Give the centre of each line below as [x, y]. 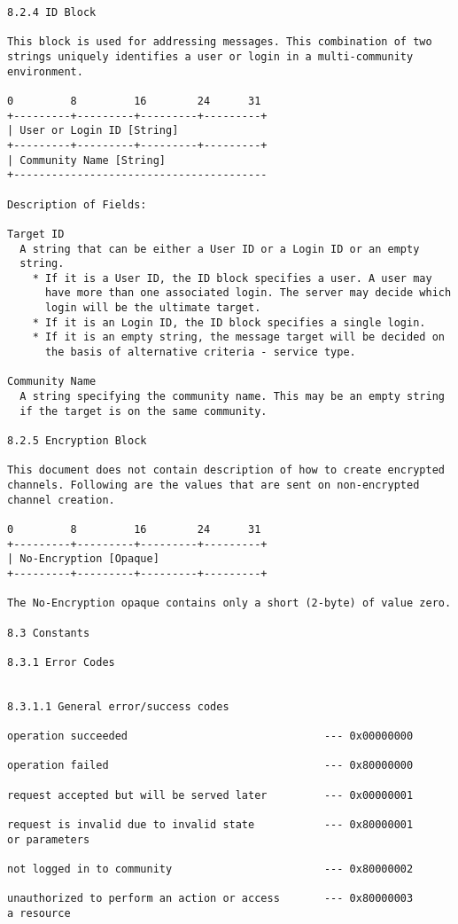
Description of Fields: [77, 204]
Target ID [36, 234]
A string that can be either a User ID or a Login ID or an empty [220, 249]
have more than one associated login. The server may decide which [248, 293]
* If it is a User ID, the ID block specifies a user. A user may [232, 278]
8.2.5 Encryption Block [77, 441]
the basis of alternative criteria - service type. [200, 352]
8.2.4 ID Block [52, 12]
